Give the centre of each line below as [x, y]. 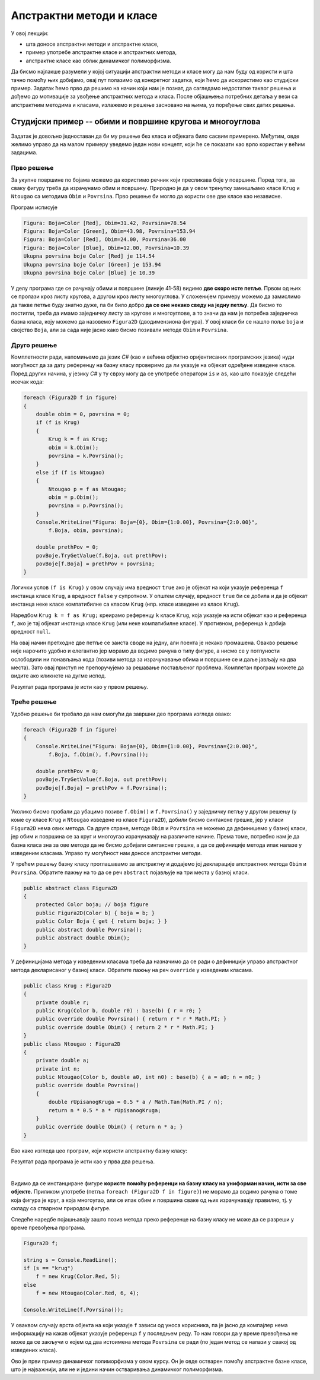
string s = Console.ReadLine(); [71, 1260]
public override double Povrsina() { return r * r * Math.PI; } [131, 1019]
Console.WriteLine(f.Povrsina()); [73, 1310]
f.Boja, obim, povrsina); [86, 531]
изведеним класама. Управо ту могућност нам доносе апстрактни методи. [106, 853]
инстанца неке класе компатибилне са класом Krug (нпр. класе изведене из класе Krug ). [125, 604]
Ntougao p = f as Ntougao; [87, 489]
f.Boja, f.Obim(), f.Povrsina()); [98, 755]
